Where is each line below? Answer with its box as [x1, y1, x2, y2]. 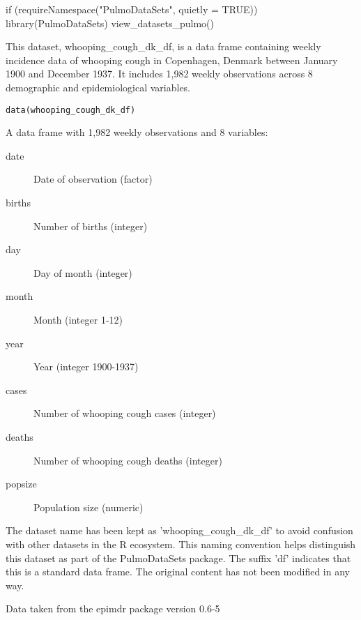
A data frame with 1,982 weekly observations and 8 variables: [6, 125, 268, 139]
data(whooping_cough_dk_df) [6, 105, 136, 115]
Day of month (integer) [33, 265, 132, 280]
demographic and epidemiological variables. [6, 80, 191, 94]
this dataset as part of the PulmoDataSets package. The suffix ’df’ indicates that [6, 550, 351, 565]
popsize [6, 476, 37, 491]
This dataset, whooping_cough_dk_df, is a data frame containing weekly [6, 39, 321, 54]
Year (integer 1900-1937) [33, 359, 139, 374]
